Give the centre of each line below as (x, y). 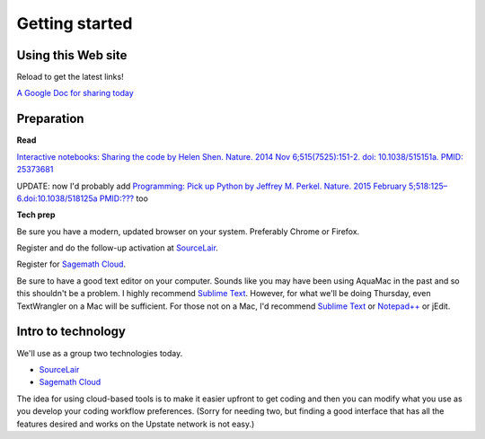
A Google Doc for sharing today (75, 93)
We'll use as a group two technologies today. (100, 353)
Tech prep (36, 215)
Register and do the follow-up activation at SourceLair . (118, 248)
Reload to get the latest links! (71, 77)
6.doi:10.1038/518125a (57, 198)
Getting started (75, 23)
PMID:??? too (123, 198)
